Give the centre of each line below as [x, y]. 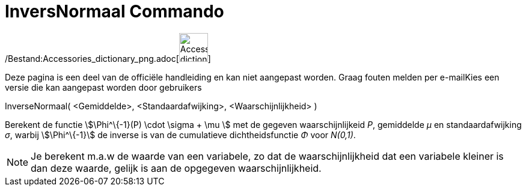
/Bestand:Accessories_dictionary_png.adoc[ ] [108, 58]
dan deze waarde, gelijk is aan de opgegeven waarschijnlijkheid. [176, 168]
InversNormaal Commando [115, 11]
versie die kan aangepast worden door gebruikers [103, 87]
